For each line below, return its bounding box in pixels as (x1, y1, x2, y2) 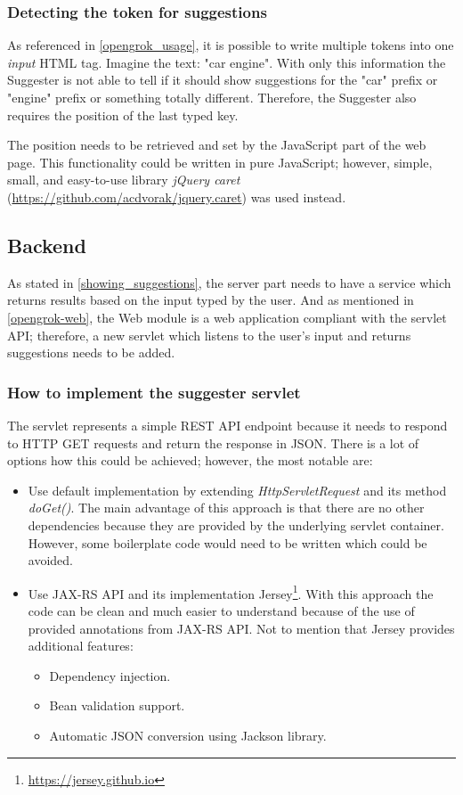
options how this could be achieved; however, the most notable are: (7, 451, 373, 470)
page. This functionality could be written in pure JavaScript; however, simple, (7, 152, 433, 171)
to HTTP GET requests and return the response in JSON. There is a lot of (7, 433, 419, 452)
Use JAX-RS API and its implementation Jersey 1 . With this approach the (28, 581, 434, 602)
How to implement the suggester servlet (7, 381, 301, 403)
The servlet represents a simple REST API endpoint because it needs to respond (7, 415, 448, 434)
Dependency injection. (49, 666, 171, 684)
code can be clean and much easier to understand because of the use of (28, 601, 415, 619)
